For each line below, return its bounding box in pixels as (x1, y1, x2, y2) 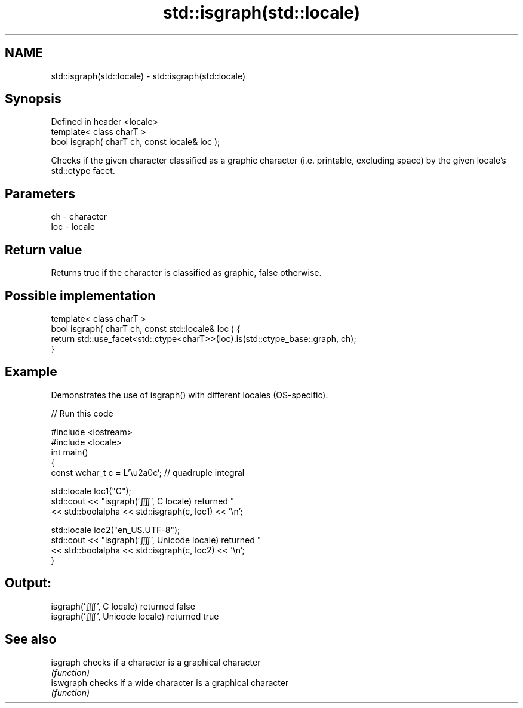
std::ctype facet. (51, 165, 115, 176)
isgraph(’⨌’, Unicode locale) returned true (51, 611, 219, 621)
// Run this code (51, 408, 113, 418)
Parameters (5, 186, 75, 201)
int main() (51, 447, 88, 457)
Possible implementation (5, 288, 156, 303)
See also (5, 632, 57, 647)
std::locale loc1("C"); (51, 485, 131, 496)
